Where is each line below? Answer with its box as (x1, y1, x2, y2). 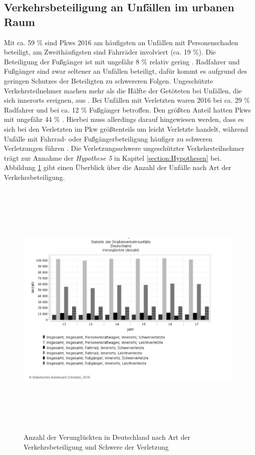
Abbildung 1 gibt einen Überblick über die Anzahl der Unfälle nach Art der (4, 162, 231, 172)
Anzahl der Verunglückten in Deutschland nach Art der (24, 432, 190, 442)
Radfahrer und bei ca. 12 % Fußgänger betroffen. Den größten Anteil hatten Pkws (4, 104, 251, 114)
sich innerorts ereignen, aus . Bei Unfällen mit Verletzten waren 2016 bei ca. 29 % (4, 95, 250, 105)
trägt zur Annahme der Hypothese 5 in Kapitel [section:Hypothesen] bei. (4, 152, 222, 163)
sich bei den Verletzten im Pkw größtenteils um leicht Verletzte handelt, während (4, 123, 248, 134)
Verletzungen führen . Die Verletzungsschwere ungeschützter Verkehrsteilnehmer (4, 143, 245, 153)
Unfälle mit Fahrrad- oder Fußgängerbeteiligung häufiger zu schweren (4, 133, 213, 143)
